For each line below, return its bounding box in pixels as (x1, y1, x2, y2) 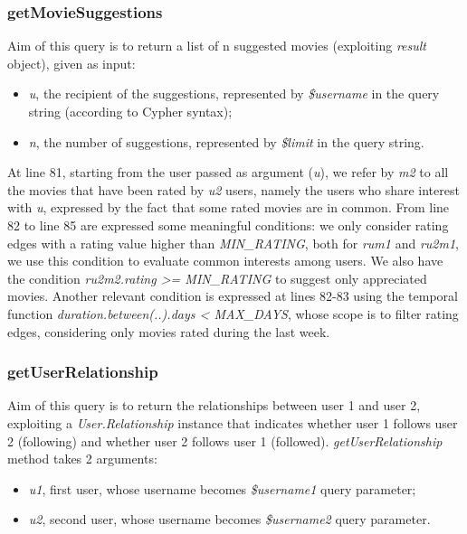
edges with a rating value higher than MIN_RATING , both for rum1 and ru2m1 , (7, 233, 459, 252)
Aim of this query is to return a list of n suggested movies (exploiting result (7, 36, 427, 55)
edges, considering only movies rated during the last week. (7, 322, 330, 341)
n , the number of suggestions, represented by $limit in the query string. (28, 132, 424, 151)
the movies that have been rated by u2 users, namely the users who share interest (7, 180, 460, 199)
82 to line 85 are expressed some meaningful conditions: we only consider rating (7, 215, 449, 234)
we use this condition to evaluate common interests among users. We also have (7, 251, 443, 270)
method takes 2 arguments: (7, 449, 157, 468)
